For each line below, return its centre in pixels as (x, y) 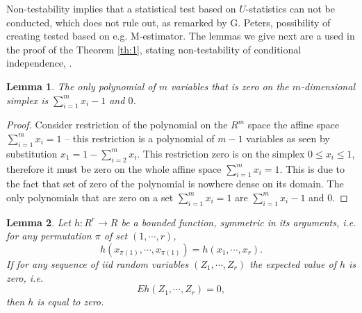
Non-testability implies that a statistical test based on (121, 8)
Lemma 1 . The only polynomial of (81, 86)
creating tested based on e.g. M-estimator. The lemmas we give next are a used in (181, 36)
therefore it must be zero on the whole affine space (114, 168)
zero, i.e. (25, 277)
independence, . (39, 63)
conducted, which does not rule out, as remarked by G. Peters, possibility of (168, 22)
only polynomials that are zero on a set (90, 197)
